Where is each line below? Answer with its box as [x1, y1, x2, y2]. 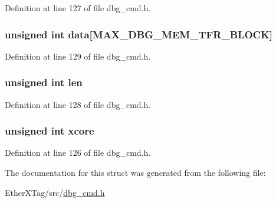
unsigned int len [5, 75, 83, 90]
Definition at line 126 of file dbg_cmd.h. [5, 146, 151, 159]
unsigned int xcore [5, 123, 94, 138]
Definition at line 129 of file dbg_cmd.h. [5, 50, 151, 62]
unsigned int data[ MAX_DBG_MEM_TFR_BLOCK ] [5, 27, 273, 41]
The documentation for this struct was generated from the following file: [5, 166, 266, 179]
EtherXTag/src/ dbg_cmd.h [5, 186, 105, 198]
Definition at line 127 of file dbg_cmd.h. [5, 2, 151, 14]
